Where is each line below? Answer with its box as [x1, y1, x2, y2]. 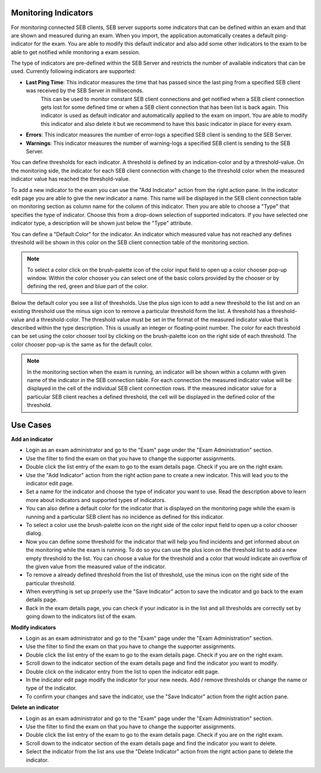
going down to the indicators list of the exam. [26, 613, 137, 620]
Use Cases [11, 419, 52, 430]
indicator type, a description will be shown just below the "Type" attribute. [11, 220, 193, 227]
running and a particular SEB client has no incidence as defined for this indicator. [26, 513, 224, 520]
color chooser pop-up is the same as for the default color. [11, 340, 153, 348]
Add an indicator [11, 436, 53, 443]
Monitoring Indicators [11, 8, 93, 18]
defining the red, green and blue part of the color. [27, 283, 149, 290]
